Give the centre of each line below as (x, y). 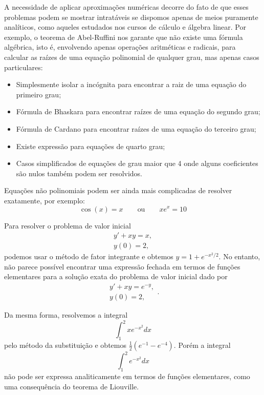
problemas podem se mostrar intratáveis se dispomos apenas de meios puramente (131, 17)
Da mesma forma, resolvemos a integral (66, 315)
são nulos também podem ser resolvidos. (79, 173)
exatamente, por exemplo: (45, 200)
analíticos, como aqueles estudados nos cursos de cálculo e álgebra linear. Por (125, 27)
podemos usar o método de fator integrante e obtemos (89, 256)
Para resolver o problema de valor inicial (68, 225)
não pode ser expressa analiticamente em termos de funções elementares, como (127, 376)
